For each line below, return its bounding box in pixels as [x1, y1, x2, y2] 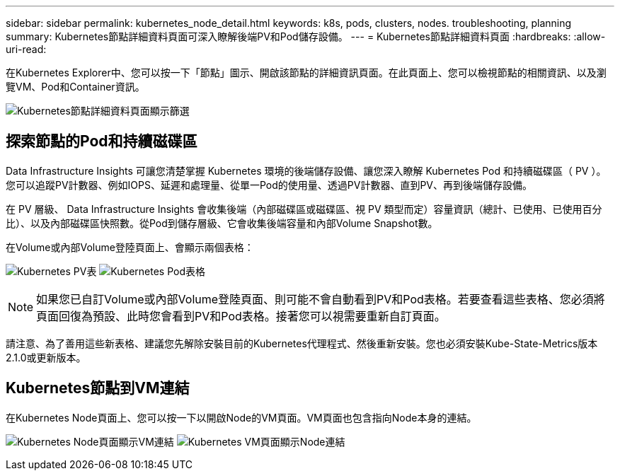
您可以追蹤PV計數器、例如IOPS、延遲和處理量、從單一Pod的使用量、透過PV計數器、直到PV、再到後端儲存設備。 [6, 178, 533, 191]
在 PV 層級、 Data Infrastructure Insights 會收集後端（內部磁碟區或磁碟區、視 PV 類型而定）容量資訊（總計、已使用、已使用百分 [6, 202, 602, 215]
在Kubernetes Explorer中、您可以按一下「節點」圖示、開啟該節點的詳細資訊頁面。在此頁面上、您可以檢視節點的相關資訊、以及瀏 [6, 66, 607, 79]
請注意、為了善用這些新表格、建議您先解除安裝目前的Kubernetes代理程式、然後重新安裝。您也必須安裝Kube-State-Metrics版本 [6, 337, 598, 349]
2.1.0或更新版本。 [6, 351, 86, 364]
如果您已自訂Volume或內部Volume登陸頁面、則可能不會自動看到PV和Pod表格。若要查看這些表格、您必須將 [36, 291, 605, 306]
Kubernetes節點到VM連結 [6, 379, 190, 397]
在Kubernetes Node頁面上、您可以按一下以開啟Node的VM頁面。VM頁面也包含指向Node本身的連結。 [6, 411, 477, 424]
